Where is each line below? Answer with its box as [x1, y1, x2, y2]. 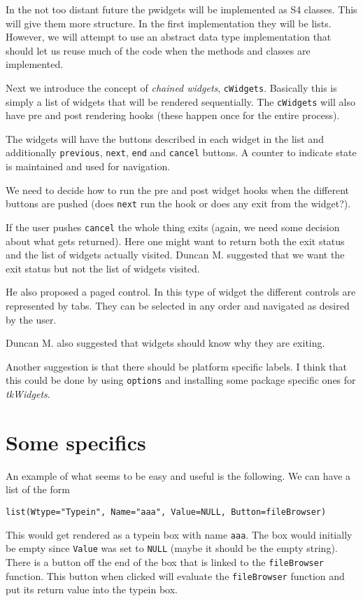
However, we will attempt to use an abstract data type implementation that [6, 29, 332, 44]
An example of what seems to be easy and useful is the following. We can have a [6, 468, 351, 483]
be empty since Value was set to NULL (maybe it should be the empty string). [6, 541, 338, 555]
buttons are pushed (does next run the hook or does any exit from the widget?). [6, 196, 351, 211]
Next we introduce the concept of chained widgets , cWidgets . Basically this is [6, 80, 337, 95]
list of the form [6, 482, 70, 497]
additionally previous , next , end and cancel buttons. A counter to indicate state [6, 145, 357, 160]
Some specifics [6, 427, 146, 456]
